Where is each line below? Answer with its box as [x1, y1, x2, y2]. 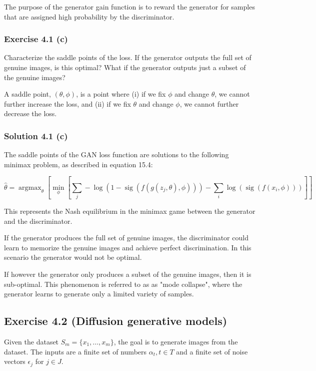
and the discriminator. [4, 215, 72, 226]
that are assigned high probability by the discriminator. [4, 11, 174, 22]
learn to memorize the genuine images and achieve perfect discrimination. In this [4, 242, 251, 252]
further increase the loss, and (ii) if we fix [4, 98, 131, 109]
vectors [4, 356, 25, 366]
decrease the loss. [4, 108, 57, 119]
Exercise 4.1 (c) [4, 33, 68, 45]
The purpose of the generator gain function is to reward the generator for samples [4, 2, 255, 12]
